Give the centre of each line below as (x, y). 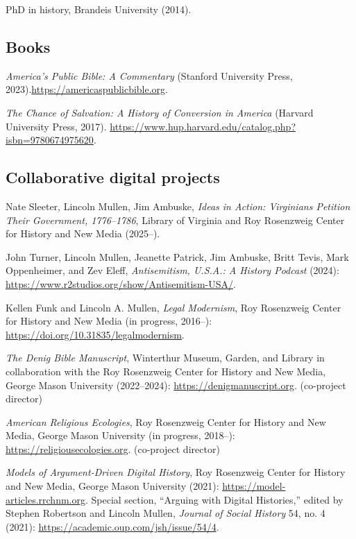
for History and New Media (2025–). (83, 233)
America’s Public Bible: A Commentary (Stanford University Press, (149, 75)
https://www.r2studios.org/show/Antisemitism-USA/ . (121, 283)
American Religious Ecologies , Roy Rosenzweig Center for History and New (166, 421)
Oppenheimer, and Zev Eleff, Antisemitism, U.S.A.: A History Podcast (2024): (172, 270)
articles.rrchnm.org (45, 499)
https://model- (254, 486)
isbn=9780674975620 (50, 140)
